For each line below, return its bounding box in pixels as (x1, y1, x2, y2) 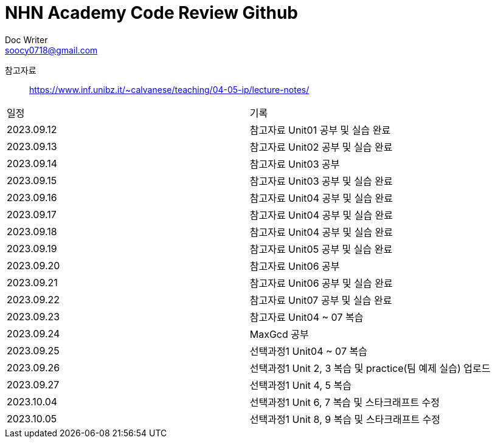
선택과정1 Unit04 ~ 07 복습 (249, 345, 367, 357)
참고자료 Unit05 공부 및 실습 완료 (249, 242, 393, 255)
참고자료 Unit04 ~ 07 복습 (249, 311, 364, 323)
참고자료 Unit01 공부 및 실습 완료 (249, 123, 391, 136)
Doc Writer (5, 34, 48, 45)
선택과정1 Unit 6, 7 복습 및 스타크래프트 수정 (249, 396, 440, 408)
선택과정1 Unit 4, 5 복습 (249, 379, 351, 391)
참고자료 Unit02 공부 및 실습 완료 (249, 140, 393, 153)
